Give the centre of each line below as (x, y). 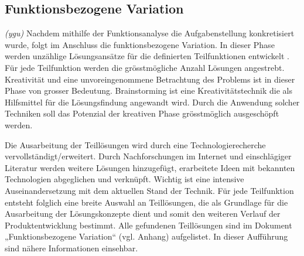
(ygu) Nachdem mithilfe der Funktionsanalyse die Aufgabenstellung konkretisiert (150, 33)
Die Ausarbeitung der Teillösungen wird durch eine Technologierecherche (135, 144)
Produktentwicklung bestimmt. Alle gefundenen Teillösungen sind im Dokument (148, 225)
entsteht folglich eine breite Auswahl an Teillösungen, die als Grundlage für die (146, 202)
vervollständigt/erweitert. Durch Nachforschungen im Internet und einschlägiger (148, 156)
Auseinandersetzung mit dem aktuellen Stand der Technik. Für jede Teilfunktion (149, 190)
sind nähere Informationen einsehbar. (71, 248)
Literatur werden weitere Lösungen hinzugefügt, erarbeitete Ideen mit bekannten (150, 167)
